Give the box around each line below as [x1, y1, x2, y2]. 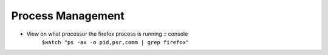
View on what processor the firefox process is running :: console [26, 30, 188, 37]
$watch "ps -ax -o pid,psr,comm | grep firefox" [41, 39, 190, 45]
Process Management [11, 9, 125, 22]
